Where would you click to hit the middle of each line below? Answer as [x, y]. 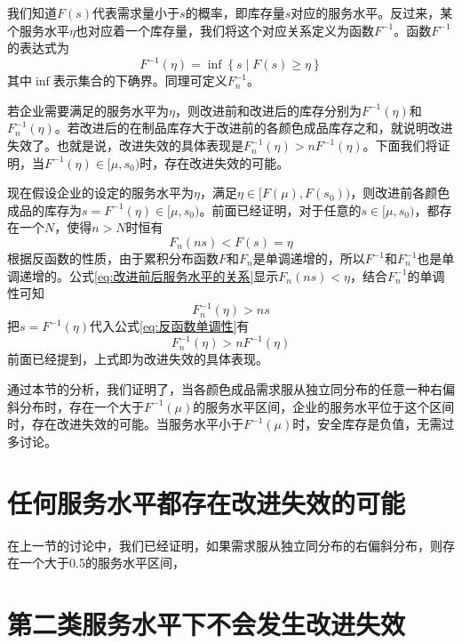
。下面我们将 [400, 145]
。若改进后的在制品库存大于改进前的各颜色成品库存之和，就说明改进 [254, 128]
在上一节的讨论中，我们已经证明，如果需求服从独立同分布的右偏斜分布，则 [225, 545]
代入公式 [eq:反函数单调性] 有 [170, 326]
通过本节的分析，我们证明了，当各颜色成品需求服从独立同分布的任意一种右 [225, 389]
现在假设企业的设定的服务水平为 [100, 193]
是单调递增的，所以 [309, 258]
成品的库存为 [44, 209]
